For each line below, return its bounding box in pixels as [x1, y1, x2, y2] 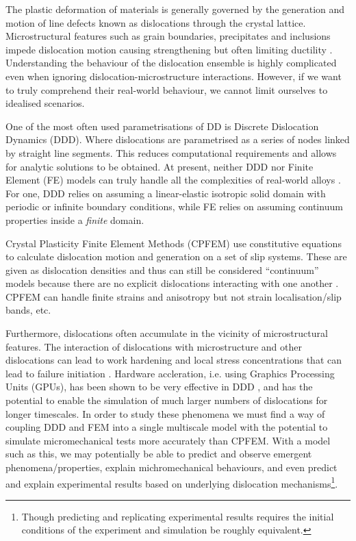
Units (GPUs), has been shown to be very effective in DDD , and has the [5, 379, 313, 394]
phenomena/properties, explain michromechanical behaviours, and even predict [5, 460, 338, 474]
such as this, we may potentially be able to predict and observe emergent [5, 446, 312, 461]
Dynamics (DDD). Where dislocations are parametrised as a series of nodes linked [5, 132, 350, 147]
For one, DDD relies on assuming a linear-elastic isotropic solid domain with [5, 186, 326, 200]
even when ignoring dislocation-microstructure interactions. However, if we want [5, 68, 342, 83]
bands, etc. [5, 303, 51, 317]
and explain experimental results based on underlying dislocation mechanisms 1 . [5, 474, 338, 490]
